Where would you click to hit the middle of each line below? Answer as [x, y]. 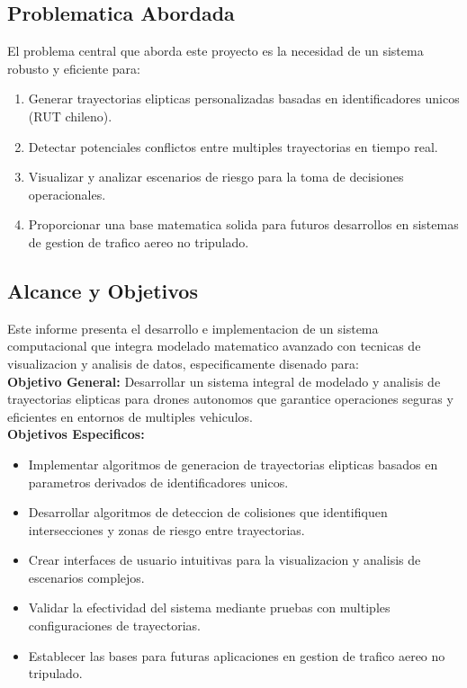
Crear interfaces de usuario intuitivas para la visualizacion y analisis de [225, 560]
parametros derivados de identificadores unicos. [158, 482]
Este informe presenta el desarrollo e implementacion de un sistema [193, 328]
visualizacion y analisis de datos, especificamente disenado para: [183, 363]
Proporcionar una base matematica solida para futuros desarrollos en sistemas [243, 224]
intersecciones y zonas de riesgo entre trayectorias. [166, 529]
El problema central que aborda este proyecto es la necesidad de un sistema [216, 51]
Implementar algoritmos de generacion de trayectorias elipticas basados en [233, 464]
